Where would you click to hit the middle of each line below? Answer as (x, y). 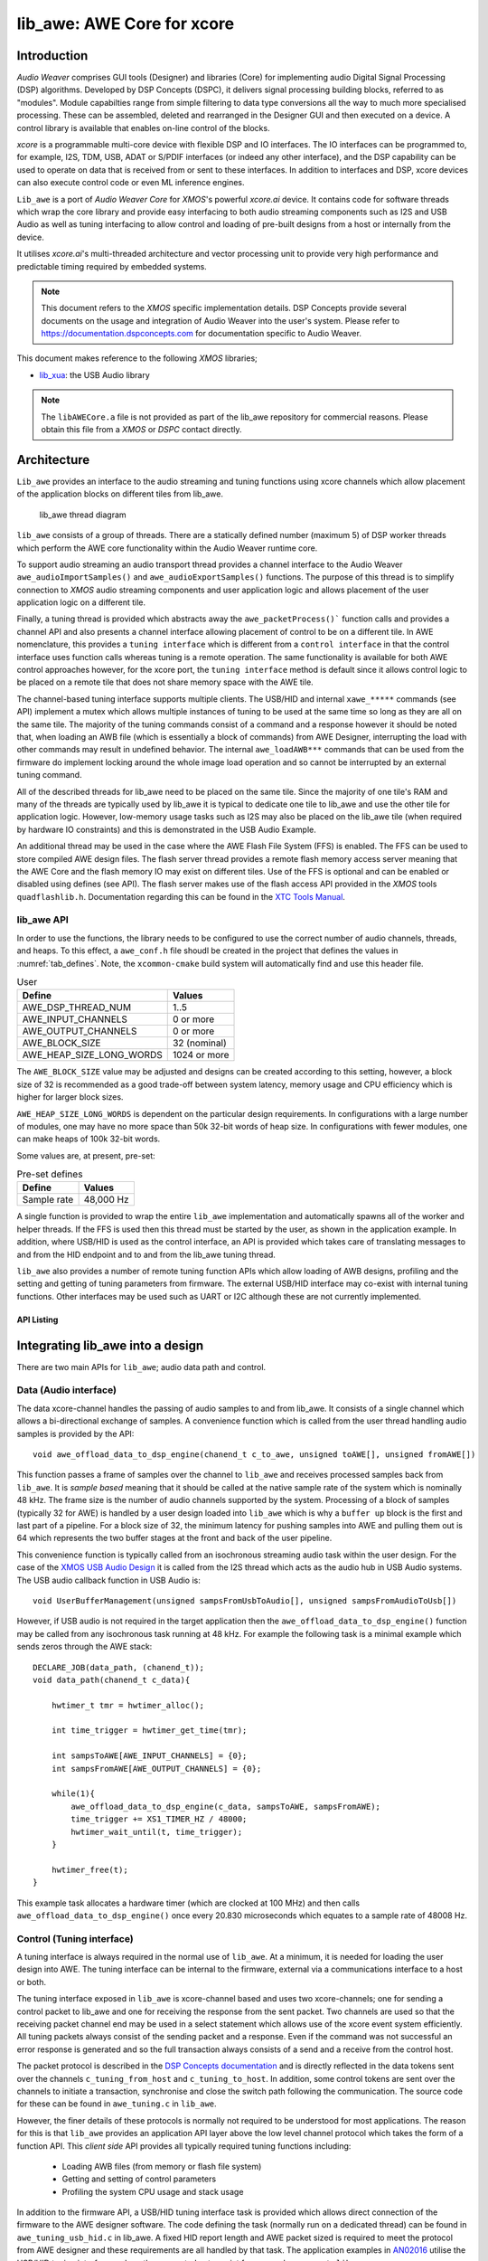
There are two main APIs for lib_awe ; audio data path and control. (141, 1367)
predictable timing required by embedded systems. (112, 266)
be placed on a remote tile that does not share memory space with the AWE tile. (165, 682)
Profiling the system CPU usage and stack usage (153, 2191)
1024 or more (201, 1055)
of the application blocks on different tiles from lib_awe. (120, 494)
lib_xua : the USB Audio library (95, 374)
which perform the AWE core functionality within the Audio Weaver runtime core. (167, 548)
